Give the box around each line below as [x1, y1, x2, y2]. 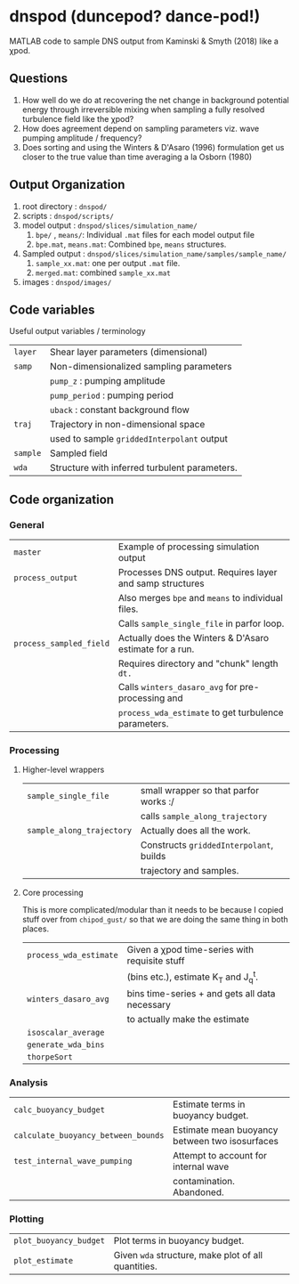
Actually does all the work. [141, 825, 251, 837]
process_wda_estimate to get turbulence [117, 706, 284, 719]
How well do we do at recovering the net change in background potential [21, 94, 289, 105]
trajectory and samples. [141, 865, 239, 877]
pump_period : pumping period [50, 389, 174, 402]
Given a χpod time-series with [126, 944, 255, 956]
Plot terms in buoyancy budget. [113, 1235, 245, 1247]
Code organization [9, 492, 114, 507]
